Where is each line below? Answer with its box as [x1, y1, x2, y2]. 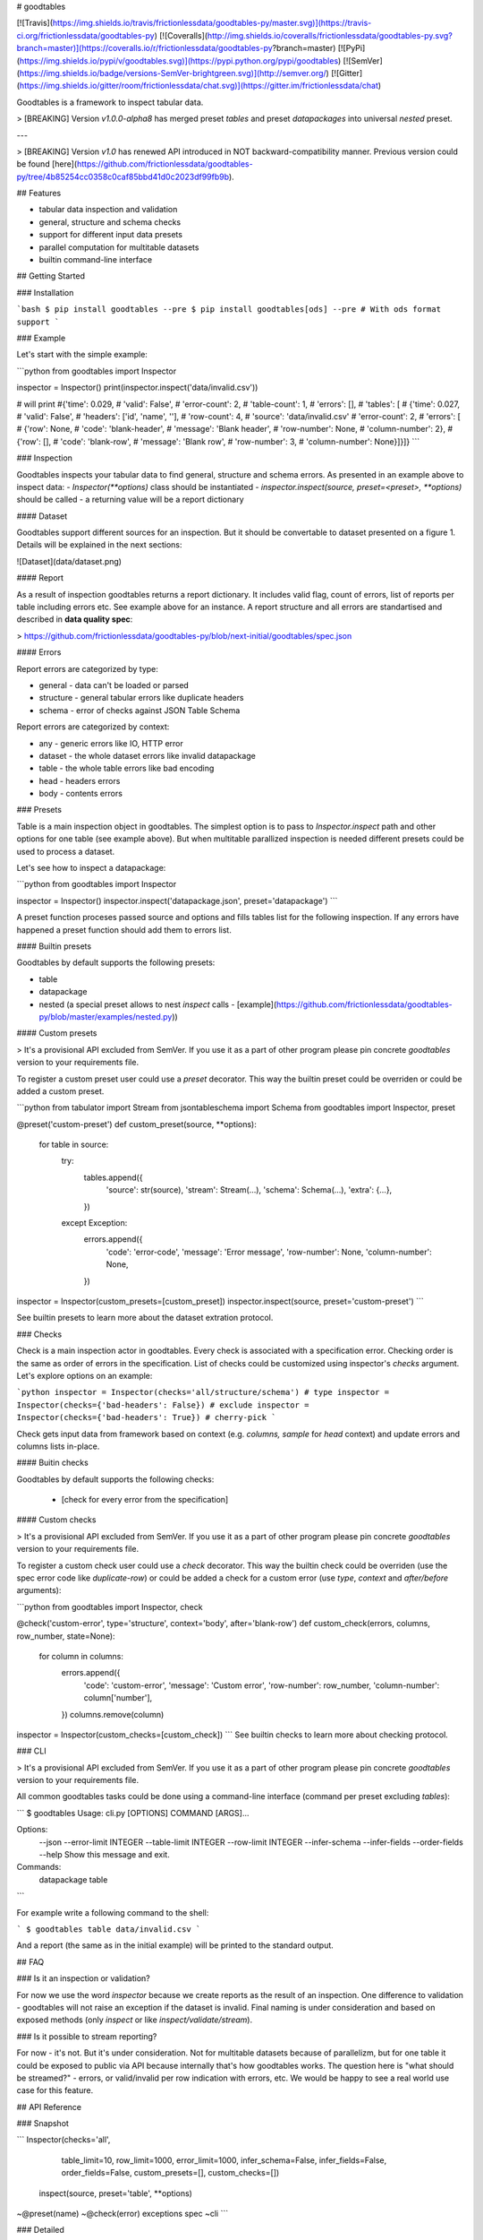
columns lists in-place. [16, 1441, 100, 1452]
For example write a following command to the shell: [16, 1907, 209, 1917]
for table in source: [38, 1139, 109, 1150]
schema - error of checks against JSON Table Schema [38, 704, 241, 716]
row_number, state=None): [16, 1631, 115, 1641]
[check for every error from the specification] [61, 1495, 229, 1505]
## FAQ [16, 1956, 45, 1967]
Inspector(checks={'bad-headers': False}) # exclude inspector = [16, 1400, 309, 1410]
